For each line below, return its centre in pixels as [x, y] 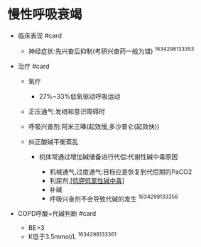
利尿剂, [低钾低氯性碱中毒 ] [87, 180]
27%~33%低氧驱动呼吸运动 [80, 96]
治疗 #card [33, 66]
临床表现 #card [40, 35]
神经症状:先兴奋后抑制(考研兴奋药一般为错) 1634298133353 [111, 50]
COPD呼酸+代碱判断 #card [57, 214]
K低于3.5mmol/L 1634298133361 [72, 236]
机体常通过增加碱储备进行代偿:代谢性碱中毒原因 [108, 156]
